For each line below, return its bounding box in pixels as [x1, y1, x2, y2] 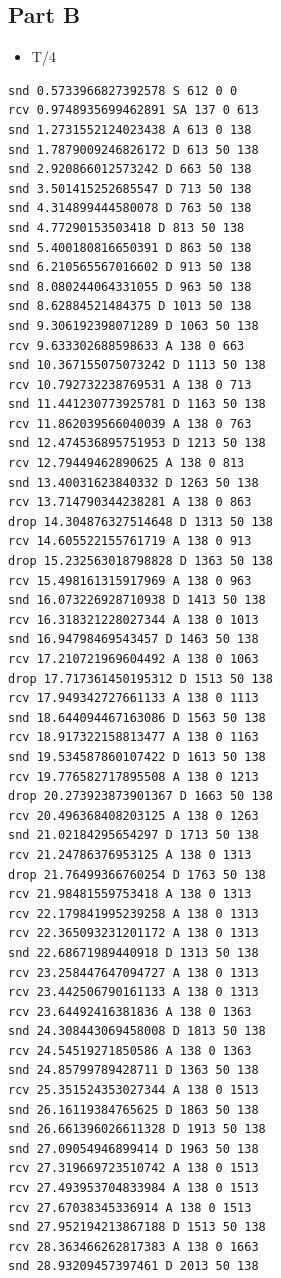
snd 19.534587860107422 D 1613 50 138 [8, 749, 266, 764]
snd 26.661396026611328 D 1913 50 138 [8, 1122, 266, 1137]
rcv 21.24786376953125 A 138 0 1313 [8, 847, 252, 862]
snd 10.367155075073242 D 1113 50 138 [8, 358, 266, 373]
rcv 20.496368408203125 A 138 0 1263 [8, 808, 259, 823]
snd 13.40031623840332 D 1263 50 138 [8, 475, 259, 490]
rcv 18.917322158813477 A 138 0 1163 [8, 730, 259, 745]
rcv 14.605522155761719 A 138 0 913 [8, 534, 252, 549]
